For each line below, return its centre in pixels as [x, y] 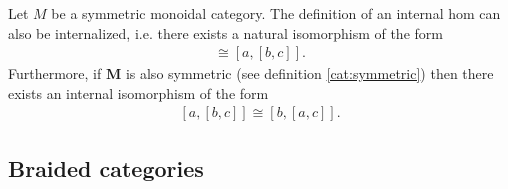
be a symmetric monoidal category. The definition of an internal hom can [276, 13]
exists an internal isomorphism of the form [138, 92]
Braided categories [106, 167]
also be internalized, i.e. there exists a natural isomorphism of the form [225, 32]
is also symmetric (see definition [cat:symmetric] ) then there [309, 73]
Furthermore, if [55, 73]
